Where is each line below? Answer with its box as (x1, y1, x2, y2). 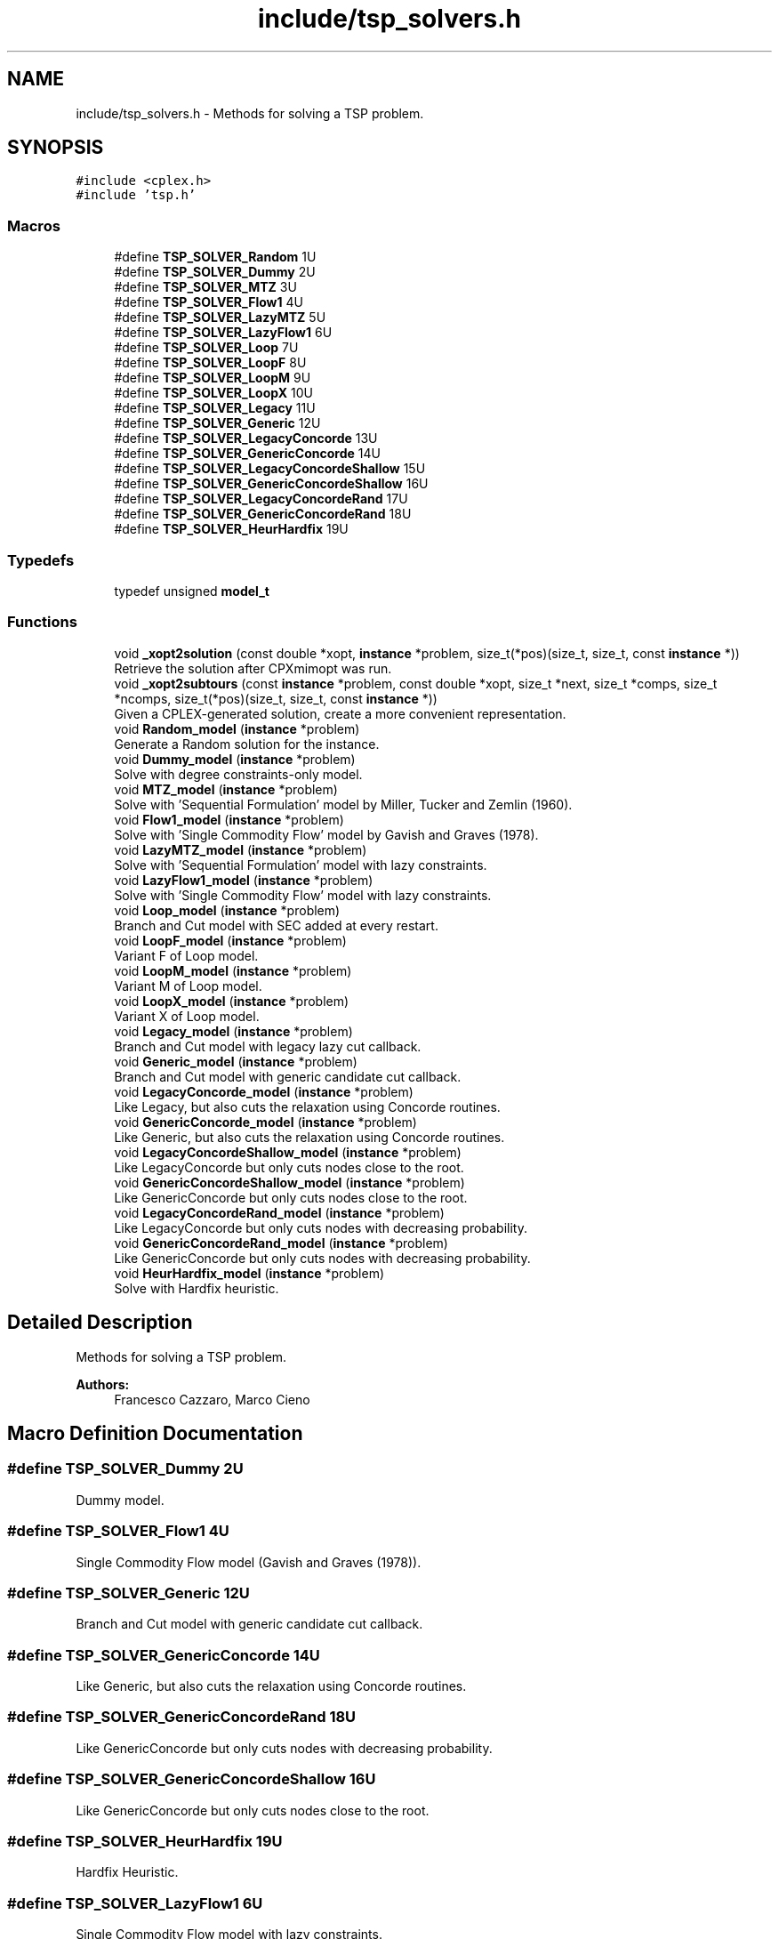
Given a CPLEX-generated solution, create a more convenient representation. (114, 705, 566, 721)
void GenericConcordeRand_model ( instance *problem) (114, 1235, 448, 1251)
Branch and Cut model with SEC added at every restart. (114, 917, 438, 933)
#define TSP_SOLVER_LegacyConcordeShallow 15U (114, 461, 426, 477)
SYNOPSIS (7, 136, 104, 159)
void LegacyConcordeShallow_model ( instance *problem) (114, 1144, 462, 1160)
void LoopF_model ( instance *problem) (114, 932, 347, 948)
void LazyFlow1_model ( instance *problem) (114, 872, 373, 888)
